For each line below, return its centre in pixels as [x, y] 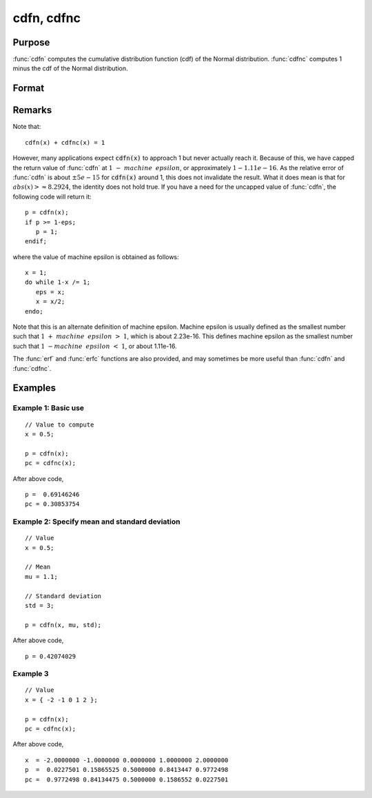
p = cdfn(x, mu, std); [63, 625]
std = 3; [40, 605]
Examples [34, 388]
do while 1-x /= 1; [58, 282]
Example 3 [31, 674]
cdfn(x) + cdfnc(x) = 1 [65, 142]
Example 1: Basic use [49, 408]
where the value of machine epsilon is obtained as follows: [96, 257]
